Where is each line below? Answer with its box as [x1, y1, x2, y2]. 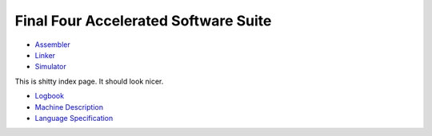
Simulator [34, 62, 67, 72]
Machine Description [34, 102, 104, 111]
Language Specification [34, 113, 114, 122]
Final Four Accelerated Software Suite [14, 12, 272, 29]
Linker [34, 50, 56, 60]
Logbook [34, 91, 64, 101]
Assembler [34, 40, 71, 49]
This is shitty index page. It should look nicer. [14, 76, 164, 86]
